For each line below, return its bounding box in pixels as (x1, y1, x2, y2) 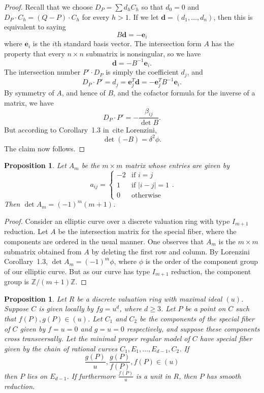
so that (141, 2, 163, 12)
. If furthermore (67, 370, 116, 381)
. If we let (128, 11, 159, 22)
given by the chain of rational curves (4, 343, 117, 353)
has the (211, 38, 234, 49)
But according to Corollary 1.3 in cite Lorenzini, (4, 124, 157, 135)
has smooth (206, 370, 241, 381)
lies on (27, 370, 48, 381)
